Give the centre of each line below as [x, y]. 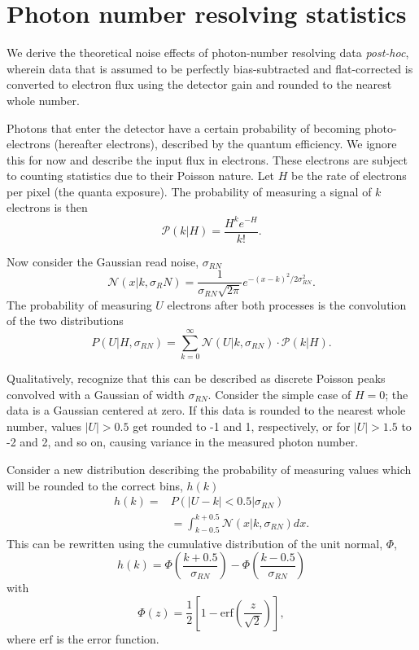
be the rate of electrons [349, 176]
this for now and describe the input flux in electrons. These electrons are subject [207, 159]
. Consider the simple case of [279, 394]
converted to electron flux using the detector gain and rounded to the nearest [199, 84]
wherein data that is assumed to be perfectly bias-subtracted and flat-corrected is [210, 68]
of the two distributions [65, 321]
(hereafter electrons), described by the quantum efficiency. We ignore [225, 144]
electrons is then [47, 207]
